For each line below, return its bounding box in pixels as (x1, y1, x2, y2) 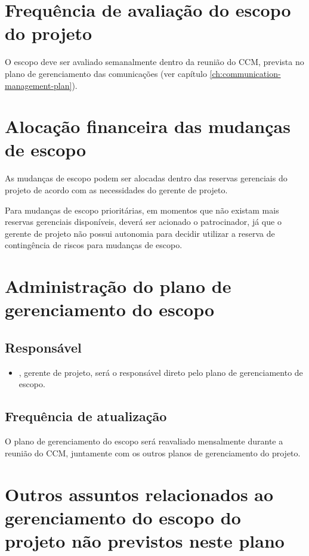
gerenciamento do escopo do (5, 505, 241, 529)
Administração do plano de (5, 274, 231, 298)
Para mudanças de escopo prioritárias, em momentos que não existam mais (5, 203, 279, 216)
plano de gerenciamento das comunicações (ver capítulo (5, 67, 207, 79)
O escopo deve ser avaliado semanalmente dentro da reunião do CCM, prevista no (5, 55, 304, 68)
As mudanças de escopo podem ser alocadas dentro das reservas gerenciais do (5, 172, 288, 184)
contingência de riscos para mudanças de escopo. (5, 239, 183, 251)
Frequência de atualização (5, 407, 167, 425)
